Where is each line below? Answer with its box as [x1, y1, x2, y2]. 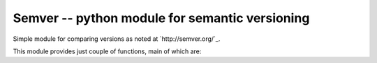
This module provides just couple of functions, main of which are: [13, 47, 202, 55]
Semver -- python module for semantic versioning [13, 10, 310, 26]
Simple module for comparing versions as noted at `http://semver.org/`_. [13, 35, 221, 43]
